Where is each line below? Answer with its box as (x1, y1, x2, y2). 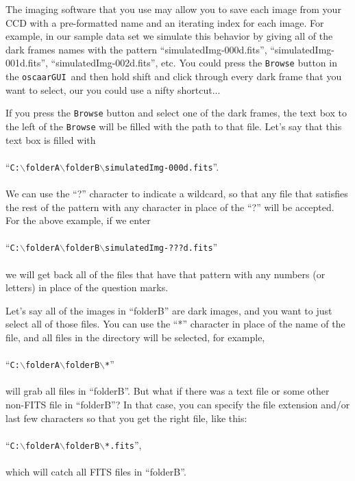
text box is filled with (5, 132, 96, 147)
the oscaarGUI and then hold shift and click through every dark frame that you (5, 69, 342, 84)
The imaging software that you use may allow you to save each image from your (5, 2, 341, 16)
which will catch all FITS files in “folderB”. (5, 465, 186, 479)
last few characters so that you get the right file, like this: (5, 410, 247, 425)
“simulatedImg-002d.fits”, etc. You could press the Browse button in (51, 56, 337, 70)
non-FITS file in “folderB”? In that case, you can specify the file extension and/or (5, 397, 350, 412)
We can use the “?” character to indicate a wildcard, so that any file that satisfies (5, 186, 348, 201)
